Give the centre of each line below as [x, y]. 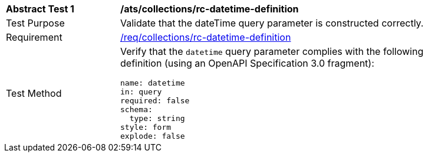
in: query [141, 92]
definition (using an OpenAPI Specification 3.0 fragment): [247, 63]
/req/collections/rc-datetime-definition [206, 37]
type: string [157, 118]
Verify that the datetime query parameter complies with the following [272, 51]
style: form [146, 127]
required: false [155, 101]
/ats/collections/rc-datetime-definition [210, 9]
